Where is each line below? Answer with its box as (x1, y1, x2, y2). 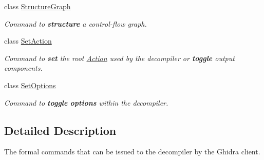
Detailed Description (4, 122, 117, 138)
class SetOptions (4, 79, 56, 90)
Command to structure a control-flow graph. (4, 18, 147, 29)
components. (4, 63, 43, 73)
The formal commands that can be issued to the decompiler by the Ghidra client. (4, 146, 260, 157)
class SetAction (4, 35, 52, 46)
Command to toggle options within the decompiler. (4, 97, 168, 108)
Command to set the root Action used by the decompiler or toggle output (4, 52, 235, 63)
